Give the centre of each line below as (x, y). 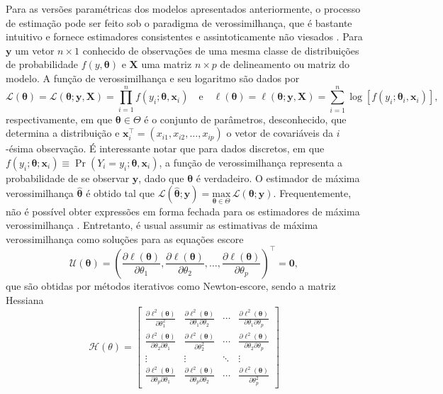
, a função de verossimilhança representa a (251, 162)
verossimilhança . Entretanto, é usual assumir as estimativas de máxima (162, 225)
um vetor (35, 50)
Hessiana (25, 299)
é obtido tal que (120, 193)
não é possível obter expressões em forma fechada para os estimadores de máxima (183, 211)
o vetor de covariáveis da (280, 133)
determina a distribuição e (63, 133)
